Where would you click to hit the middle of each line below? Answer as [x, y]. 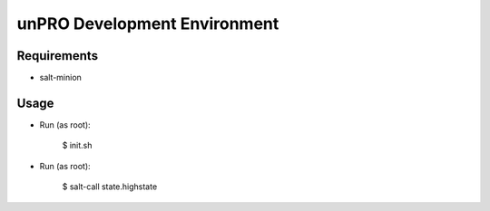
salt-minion [60, 78]
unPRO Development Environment [148, 24]
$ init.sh [77, 146]
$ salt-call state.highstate [110, 187]
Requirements [58, 56]
